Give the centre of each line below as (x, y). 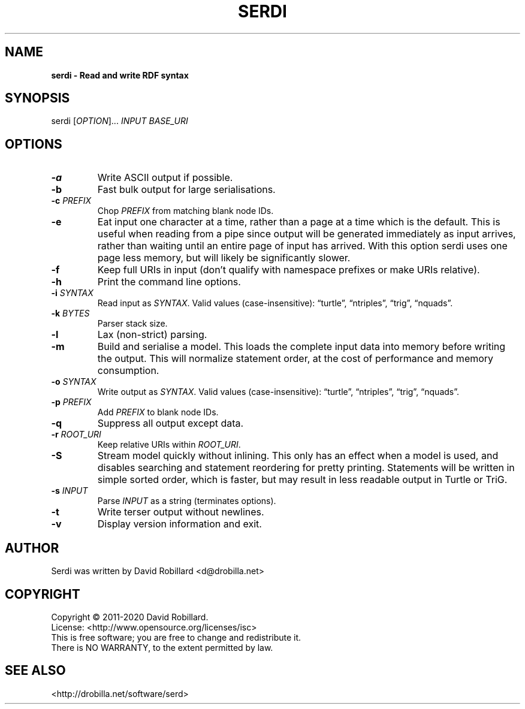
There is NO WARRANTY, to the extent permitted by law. (162, 647)
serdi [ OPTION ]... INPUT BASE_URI (120, 121)
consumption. (128, 371)
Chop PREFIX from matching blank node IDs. (185, 211)
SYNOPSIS (37, 98)
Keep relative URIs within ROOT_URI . (169, 445)
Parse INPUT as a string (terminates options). (187, 501)
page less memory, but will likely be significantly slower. (224, 258)
